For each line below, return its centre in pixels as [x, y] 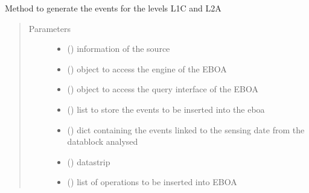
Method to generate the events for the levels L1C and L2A [113, 8]
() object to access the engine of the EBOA [147, 68]
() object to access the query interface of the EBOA [163, 89]
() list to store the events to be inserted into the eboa [166, 109]
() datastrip [89, 161]
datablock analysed [103, 141]
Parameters [49, 28]
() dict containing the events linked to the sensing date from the [186, 129]
